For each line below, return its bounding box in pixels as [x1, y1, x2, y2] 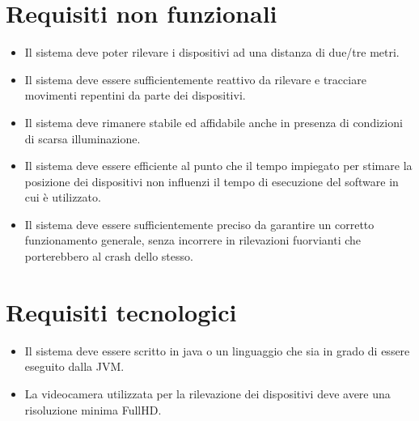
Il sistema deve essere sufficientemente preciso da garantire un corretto [24, 215, 375, 232]
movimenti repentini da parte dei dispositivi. [24, 87, 246, 104]
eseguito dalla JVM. [24, 358, 125, 375]
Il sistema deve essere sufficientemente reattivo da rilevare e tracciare [24, 70, 366, 87]
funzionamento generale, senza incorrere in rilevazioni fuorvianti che [24, 232, 362, 249]
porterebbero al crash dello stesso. [24, 248, 193, 265]
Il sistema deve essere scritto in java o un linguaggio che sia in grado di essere [24, 342, 410, 359]
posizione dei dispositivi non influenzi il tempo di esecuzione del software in [24, 172, 399, 189]
